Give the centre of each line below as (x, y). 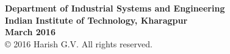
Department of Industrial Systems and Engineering (115, 8)
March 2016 (30, 32)
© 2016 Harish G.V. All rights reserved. (79, 43)
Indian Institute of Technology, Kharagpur (96, 20)
